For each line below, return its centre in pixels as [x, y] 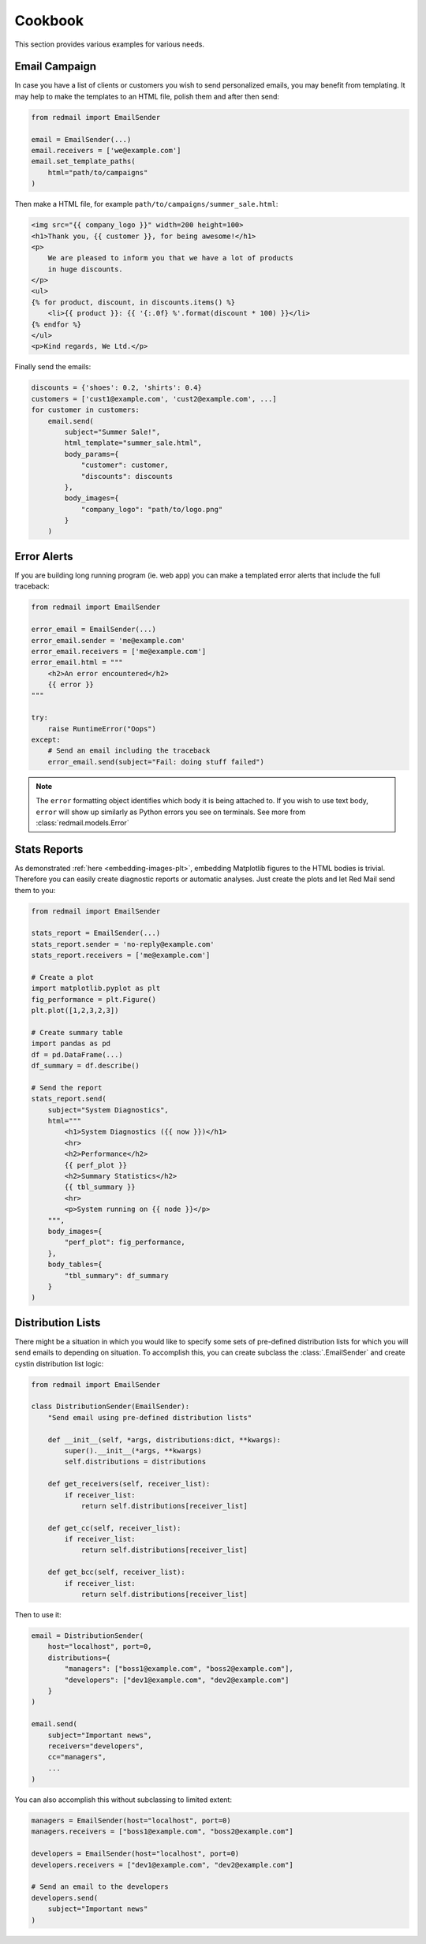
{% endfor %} [56, 324]
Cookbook [49, 21]
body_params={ [92, 454]
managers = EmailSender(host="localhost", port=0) [131, 1821]
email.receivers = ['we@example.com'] [106, 150]
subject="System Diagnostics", [108, 1110]
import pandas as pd [71, 1044]
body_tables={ [75, 1265]
